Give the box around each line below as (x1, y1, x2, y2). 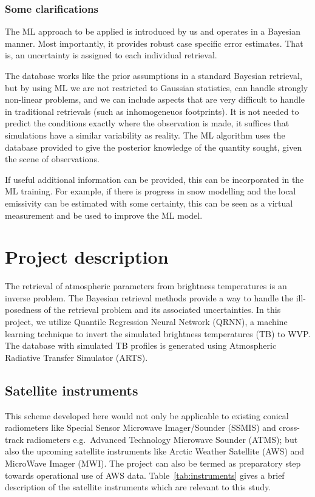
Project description (5, 244, 169, 269)
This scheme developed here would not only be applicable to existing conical (5, 409, 289, 422)
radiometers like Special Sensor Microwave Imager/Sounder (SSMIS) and (5, 421, 276, 434)
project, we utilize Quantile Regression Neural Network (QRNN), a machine (5, 315, 288, 328)
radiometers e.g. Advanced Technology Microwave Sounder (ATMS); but (26, 433, 298, 445)
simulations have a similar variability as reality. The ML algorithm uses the (5, 128, 285, 141)
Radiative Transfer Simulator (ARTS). (5, 351, 148, 363)
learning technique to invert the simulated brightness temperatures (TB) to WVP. (5, 327, 311, 340)
